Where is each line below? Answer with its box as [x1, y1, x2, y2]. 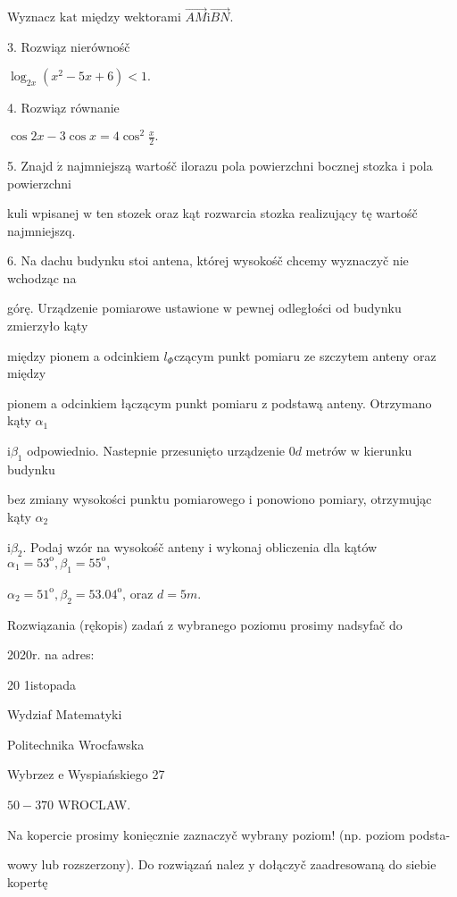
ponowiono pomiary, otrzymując [256, 490, 432, 508]
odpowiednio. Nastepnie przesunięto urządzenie [27, 441, 285, 460]
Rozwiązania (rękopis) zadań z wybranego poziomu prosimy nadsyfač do [7, 615, 403, 633]
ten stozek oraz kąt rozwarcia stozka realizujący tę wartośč [96, 204, 418, 222]
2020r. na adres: [7, 645, 95, 664]
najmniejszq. [7, 221, 76, 239]
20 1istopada [7, 675, 77, 693]
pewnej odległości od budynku [236, 298, 402, 317]
